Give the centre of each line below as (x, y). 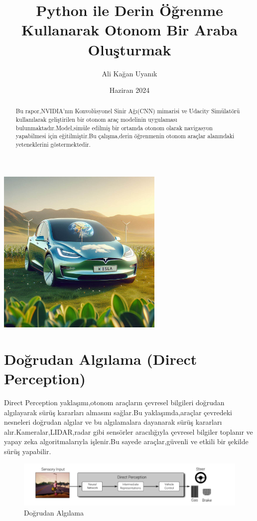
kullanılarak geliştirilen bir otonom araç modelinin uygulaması (96, 120)
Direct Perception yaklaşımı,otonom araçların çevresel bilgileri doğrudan (114, 402)
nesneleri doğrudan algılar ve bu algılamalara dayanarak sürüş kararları (113, 422)
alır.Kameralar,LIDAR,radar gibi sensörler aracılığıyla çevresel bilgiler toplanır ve (128, 431)
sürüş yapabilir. (28, 451)
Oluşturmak (129, 49)
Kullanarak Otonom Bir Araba (129, 30)
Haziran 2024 (129, 90)
